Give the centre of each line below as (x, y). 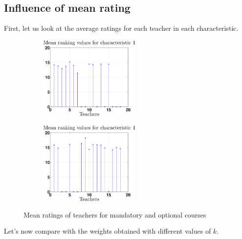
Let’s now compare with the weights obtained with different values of (108, 231)
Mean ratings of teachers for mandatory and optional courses (115, 214)
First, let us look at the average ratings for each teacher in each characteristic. (121, 28)
